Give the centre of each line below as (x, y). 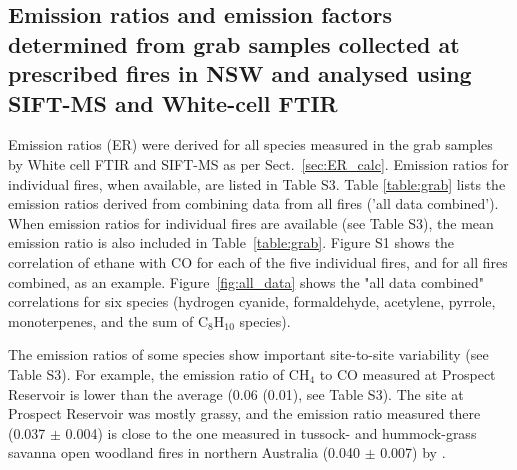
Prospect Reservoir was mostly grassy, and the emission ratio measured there (244, 413)
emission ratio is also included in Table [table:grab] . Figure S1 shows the (231, 242)
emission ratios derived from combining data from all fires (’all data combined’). (253, 203)
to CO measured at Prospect (407, 373)
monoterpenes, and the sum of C (108, 320)
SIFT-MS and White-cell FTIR (173, 102)
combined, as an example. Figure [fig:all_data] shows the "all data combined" (246, 281)
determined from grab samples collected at (234, 43)
